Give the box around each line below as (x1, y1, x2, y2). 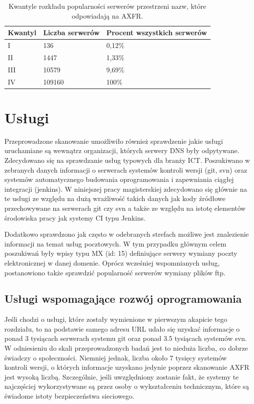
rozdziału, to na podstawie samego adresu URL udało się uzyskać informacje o (4, 323, 240, 334)
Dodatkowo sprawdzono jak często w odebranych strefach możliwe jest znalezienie (4, 229, 249, 239)
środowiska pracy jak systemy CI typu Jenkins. (4, 212, 146, 223)
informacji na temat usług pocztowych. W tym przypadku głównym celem (4, 238, 227, 248)
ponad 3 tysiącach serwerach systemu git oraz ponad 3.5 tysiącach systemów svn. (4, 333, 247, 343)
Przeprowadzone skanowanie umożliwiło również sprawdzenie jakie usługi (4, 135, 223, 146)
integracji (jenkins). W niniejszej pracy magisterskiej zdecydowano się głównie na (4, 183, 247, 194)
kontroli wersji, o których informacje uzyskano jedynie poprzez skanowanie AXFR (4, 362, 250, 372)
